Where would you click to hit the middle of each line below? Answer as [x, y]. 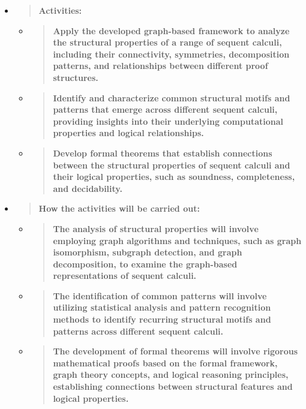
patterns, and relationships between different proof [160, 66]
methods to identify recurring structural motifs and [162, 319]
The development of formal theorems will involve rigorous [175, 351]
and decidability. [88, 188]
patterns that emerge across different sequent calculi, [165, 109]
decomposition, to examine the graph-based [145, 264]
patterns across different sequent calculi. [138, 331]
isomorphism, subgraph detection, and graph [148, 252]
